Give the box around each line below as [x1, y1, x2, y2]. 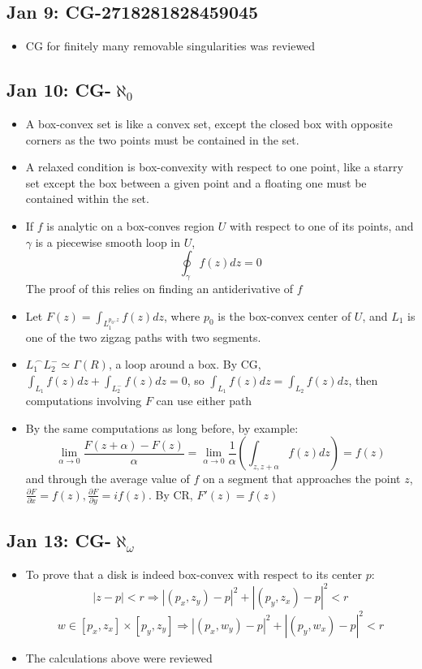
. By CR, [148, 486, 193, 503]
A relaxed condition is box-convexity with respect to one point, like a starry [25, 158, 403, 175]
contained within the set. [25, 190, 149, 207]
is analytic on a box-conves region [46, 217, 215, 234]
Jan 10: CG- [6, 77, 112, 102]
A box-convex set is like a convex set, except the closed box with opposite [25, 115, 393, 132]
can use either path [156, 391, 252, 408]
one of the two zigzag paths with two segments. [25, 328, 261, 345]
